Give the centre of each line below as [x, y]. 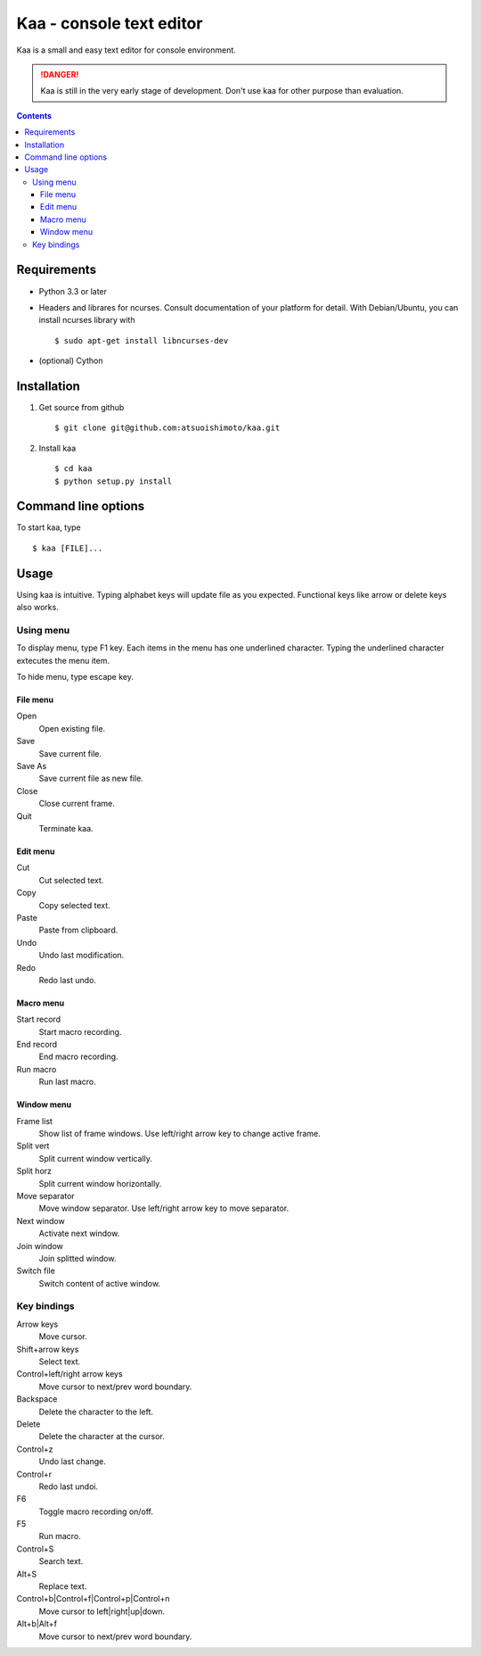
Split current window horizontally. [100, 1183]
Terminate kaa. [66, 828]
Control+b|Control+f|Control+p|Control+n [93, 1599]
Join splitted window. [77, 1258]
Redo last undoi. [68, 1486]
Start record [39, 1019]
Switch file [36, 1271]
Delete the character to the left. [96, 1412]
